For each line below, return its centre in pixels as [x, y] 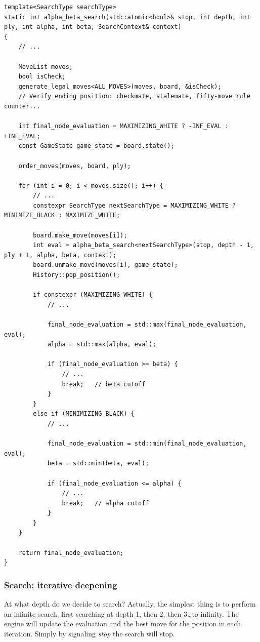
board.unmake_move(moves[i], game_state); [105, 265]
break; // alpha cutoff [105, 503]
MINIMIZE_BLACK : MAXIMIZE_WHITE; [62, 215]
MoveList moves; [46, 67]
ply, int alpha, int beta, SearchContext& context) [93, 27]
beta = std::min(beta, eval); [98, 464]
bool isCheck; [42, 77]
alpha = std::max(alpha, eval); [102, 345]
